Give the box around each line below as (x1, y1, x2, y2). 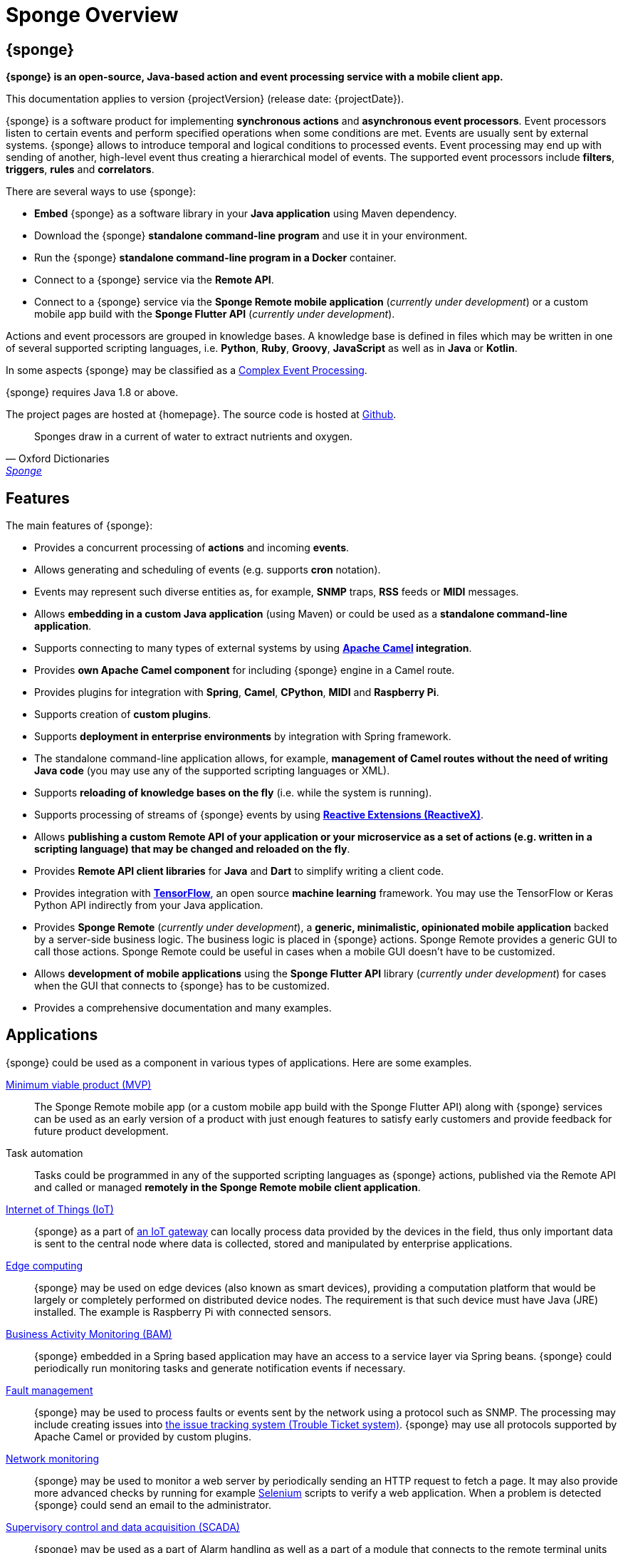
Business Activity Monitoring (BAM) (6, 1327, 172, 1340)
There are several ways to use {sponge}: (6, 185, 197, 198)
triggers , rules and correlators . (6, 163, 155, 176)
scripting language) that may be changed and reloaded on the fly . (34, 843, 350, 856)
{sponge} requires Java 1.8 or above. (6, 386, 179, 399)
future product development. (34, 1124, 169, 1137)
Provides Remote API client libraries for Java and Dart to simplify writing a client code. (34, 865, 444, 878)
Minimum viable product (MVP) (6, 1078, 152, 1091)
